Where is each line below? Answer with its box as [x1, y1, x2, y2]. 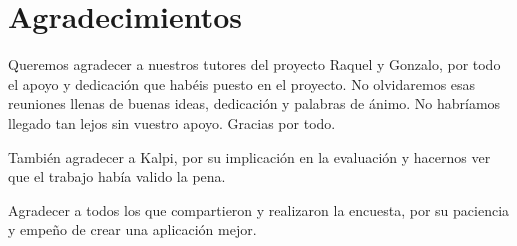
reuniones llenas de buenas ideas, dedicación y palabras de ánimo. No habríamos [8, 93, 501, 114]
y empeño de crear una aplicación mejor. [8, 219, 257, 240]
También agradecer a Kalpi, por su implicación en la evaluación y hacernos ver [8, 146, 491, 167]
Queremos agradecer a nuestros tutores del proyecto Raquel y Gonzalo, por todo [8, 54, 501, 75]
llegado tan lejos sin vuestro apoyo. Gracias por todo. [8, 112, 336, 133]
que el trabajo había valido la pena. [8, 166, 226, 187]
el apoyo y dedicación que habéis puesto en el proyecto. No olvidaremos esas [8, 73, 476, 94]
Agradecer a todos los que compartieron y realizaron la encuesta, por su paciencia [8, 199, 510, 220]
